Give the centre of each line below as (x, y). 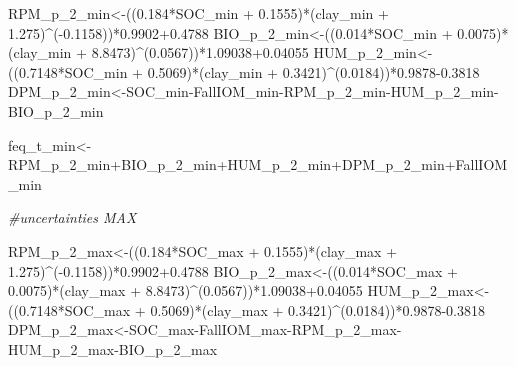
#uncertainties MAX (72, 217)
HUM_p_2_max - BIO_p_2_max (113, 348)
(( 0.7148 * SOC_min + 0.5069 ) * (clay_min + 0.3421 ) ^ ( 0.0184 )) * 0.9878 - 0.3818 (244, 71)
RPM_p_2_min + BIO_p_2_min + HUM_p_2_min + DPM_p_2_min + (232, 164)
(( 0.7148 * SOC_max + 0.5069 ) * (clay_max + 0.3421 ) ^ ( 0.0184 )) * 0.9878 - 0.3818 (247, 309)
